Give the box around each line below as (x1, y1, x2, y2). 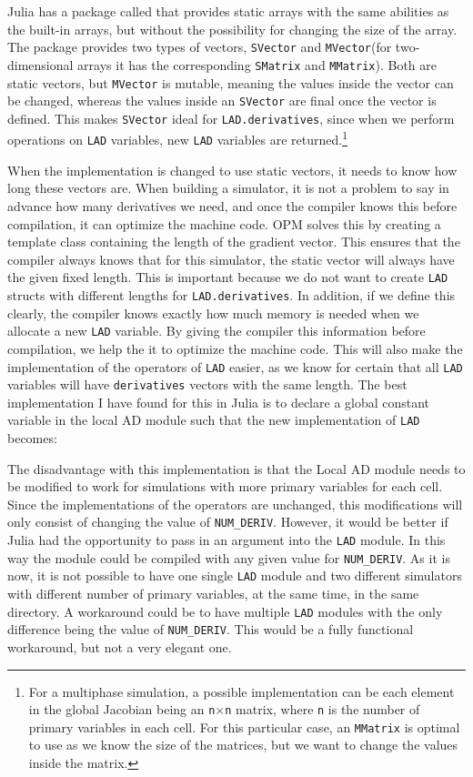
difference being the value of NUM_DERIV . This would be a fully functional (7, 620, 414, 639)
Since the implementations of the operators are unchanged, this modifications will (7, 494, 463, 513)
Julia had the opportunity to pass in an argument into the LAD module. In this (7, 530, 446, 550)
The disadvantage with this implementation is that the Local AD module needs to (7, 459, 466, 478)
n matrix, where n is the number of (225, 700, 420, 719)
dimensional (7, 55, 74, 74)
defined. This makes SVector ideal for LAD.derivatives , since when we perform (7, 108, 455, 127)
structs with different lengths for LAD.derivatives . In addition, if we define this (7, 286, 456, 304)
